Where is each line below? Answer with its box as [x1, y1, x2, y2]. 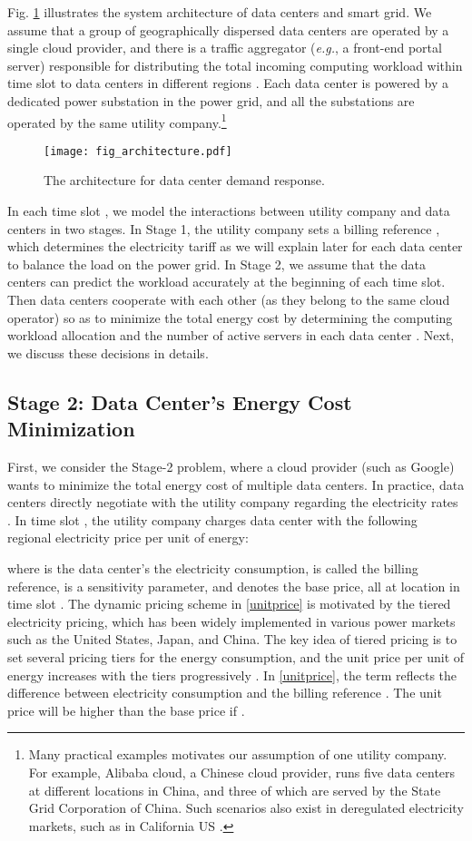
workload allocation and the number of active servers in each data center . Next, [7, 326, 455, 345]
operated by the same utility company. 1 [7, 110, 227, 132]
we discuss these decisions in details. [7, 343, 209, 362]
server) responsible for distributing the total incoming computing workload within [7, 55, 463, 74]
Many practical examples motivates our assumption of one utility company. [28, 745, 447, 764]
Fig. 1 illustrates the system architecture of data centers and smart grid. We [7, 3, 432, 21]
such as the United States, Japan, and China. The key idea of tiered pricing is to [7, 630, 457, 649]
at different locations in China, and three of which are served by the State [28, 780, 441, 799]
